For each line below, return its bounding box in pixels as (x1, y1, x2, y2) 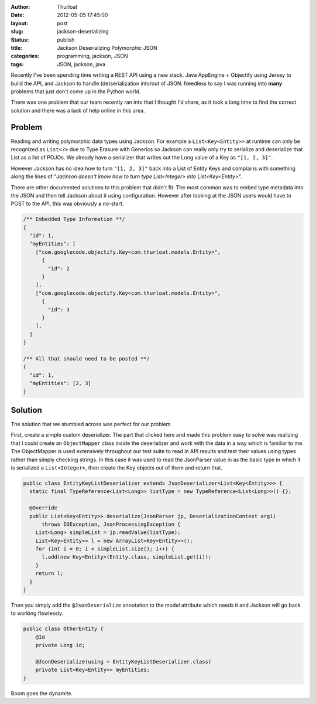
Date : (11, 12, 25, 19)
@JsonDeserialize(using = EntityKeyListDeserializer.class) (35, 658, 212, 665)
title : (11, 44, 23, 51)
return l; (35, 570, 64, 577)
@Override (29, 505, 58, 511)
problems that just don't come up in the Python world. (11, 88, 141, 95)
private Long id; (35, 642, 85, 649)
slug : (11, 28, 23, 35)
